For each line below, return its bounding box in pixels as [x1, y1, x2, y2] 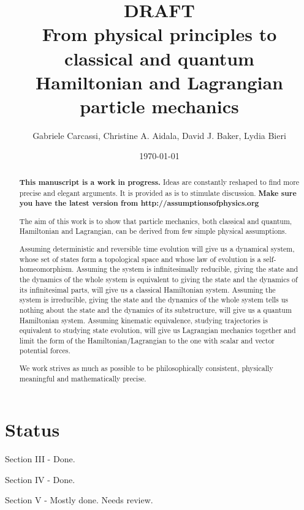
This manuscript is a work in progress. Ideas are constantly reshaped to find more [19, 176, 300, 187]
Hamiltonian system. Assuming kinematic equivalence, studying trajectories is [19, 315, 268, 325]
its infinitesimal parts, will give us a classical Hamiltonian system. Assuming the [19, 284, 276, 294]
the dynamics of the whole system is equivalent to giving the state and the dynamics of [19, 274, 298, 284]
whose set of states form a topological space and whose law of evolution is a [19, 253, 261, 264]
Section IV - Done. [5, 473, 75, 486]
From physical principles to [42, 21, 277, 47]
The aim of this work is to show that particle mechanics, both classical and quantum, [19, 216, 292, 226]
